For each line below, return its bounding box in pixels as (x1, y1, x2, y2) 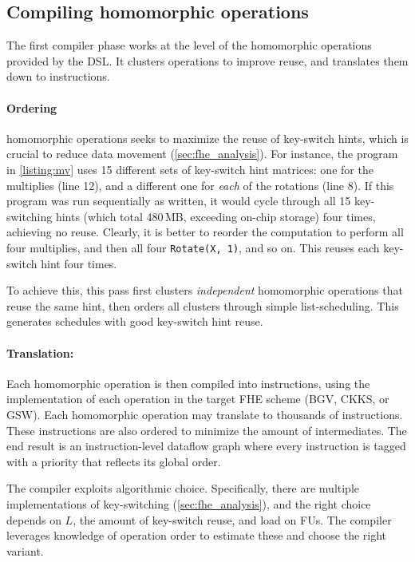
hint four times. (41, 255, 117, 271)
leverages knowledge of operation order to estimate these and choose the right (6, 527, 387, 544)
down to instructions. (6, 68, 110, 85)
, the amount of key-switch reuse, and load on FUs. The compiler (73, 511, 392, 528)
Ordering (6, 99, 57, 116)
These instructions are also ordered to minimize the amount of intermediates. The (6, 421, 407, 438)
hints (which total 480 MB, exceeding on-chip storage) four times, (55, 208, 376, 224)
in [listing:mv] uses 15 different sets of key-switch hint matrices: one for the (6, 160, 373, 177)
